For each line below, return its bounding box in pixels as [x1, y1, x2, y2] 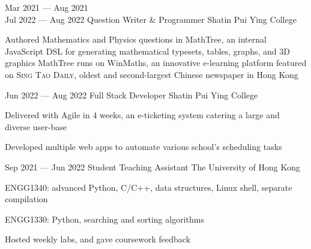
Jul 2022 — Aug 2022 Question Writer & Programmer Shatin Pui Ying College [5, 13, 297, 25]
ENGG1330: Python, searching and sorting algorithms [5, 212, 204, 225]
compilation [5, 193, 48, 205]
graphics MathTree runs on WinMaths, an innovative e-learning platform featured [5, 56, 307, 69]
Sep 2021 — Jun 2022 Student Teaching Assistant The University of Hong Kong [5, 160, 300, 173]
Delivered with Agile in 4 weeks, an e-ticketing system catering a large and [5, 109, 280, 121]
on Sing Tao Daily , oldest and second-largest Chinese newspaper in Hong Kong [5, 68, 298, 80]
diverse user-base [5, 120, 67, 133]
